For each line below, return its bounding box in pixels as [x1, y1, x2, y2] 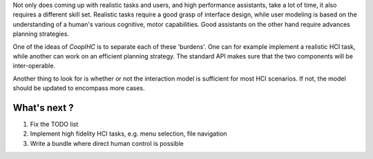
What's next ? [12, 102, 74, 114]
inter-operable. [12, 62, 55, 70]
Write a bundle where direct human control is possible [30, 139, 184, 147]
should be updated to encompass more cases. [12, 84, 145, 92]
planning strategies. [12, 30, 69, 38]
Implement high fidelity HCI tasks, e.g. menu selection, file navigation [30, 129, 227, 138]
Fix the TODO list [30, 120, 79, 129]
